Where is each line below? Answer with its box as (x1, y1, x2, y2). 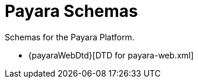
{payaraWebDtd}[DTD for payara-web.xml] (28, 50, 194, 60)
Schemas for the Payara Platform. (5, 32, 135, 42)
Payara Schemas (5, 1, 138, 21)
